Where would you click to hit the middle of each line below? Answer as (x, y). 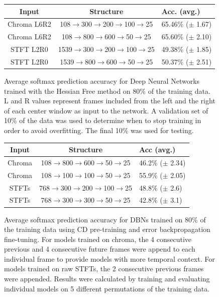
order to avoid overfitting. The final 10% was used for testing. (99, 130)
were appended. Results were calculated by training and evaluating (107, 279)
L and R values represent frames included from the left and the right (110, 101)
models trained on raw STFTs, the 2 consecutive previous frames (104, 269)
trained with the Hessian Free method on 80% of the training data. (107, 91)
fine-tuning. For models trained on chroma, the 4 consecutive (98, 239)
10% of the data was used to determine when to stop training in (103, 120)
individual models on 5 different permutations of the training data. (107, 288)
